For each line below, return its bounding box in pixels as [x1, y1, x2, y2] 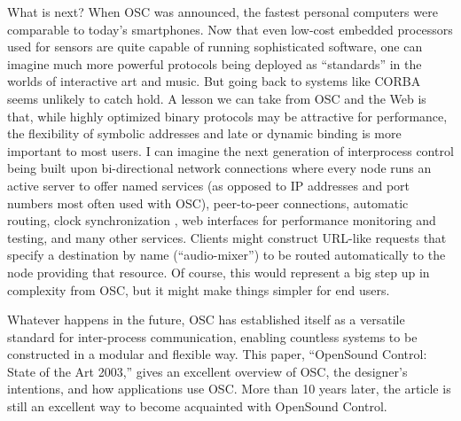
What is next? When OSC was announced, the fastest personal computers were [7, 3, 438, 20]
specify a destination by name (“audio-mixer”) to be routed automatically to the [7, 246, 446, 264]
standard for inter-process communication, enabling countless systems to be [7, 327, 418, 346]
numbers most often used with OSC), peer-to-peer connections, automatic [7, 193, 409, 212]
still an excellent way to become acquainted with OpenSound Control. [7, 397, 387, 416]
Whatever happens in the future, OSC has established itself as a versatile [7, 310, 405, 329]
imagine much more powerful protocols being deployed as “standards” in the [7, 54, 422, 73]
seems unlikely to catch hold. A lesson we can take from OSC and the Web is [7, 89, 426, 107]
